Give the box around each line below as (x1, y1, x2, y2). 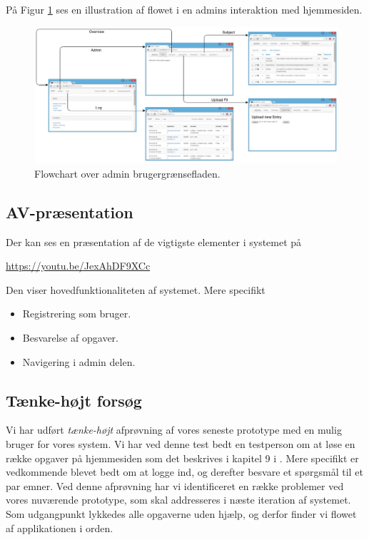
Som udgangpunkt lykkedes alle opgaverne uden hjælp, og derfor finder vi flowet (6, 506, 357, 521)
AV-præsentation (6, 200, 133, 223)
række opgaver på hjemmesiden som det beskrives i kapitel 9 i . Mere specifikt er (6, 450, 359, 465)
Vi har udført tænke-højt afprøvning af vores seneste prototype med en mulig (6, 422, 342, 437)
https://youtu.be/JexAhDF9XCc (6, 258, 151, 273)
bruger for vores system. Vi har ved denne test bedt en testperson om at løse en (6, 437, 355, 452)
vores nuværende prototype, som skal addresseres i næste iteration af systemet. (6, 492, 351, 507)
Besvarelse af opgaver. (22, 330, 118, 345)
